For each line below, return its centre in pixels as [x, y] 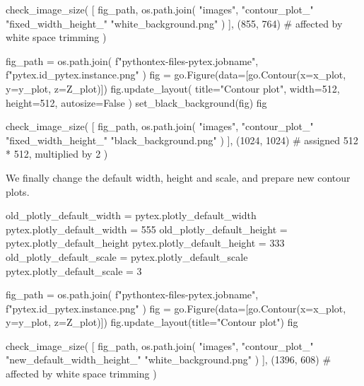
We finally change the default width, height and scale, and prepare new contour [178, 177]
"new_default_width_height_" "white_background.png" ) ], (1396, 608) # [169, 359]
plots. [18, 191]
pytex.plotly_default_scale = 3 [74, 270]
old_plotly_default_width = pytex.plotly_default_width [131, 215]
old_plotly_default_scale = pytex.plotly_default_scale [127, 256]
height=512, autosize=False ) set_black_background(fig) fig [136, 102]
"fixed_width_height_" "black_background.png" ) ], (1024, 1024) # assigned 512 [182, 140]
